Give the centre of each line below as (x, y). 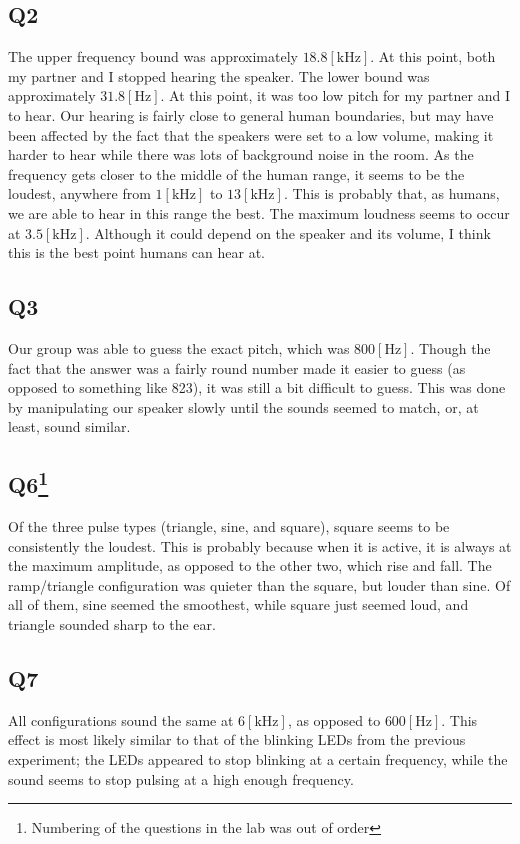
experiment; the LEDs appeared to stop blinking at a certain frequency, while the (258, 759)
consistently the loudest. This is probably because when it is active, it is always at (260, 545)
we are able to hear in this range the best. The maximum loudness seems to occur (259, 212)
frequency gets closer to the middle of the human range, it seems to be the (236, 173)
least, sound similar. (69, 426)
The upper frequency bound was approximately (153, 56)
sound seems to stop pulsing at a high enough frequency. (181, 778)
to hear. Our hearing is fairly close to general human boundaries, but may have (251, 114)
